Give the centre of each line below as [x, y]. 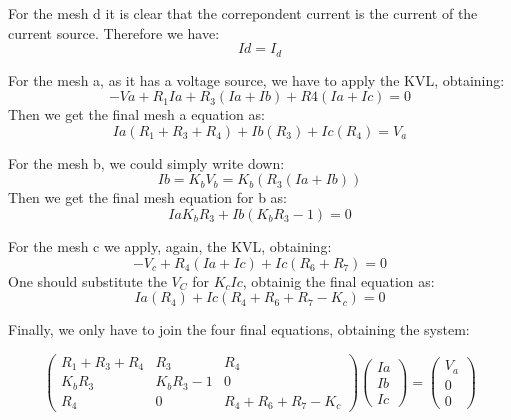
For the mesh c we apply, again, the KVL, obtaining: [170, 246]
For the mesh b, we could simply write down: [146, 162]
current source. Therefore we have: [114, 32]
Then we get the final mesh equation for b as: [148, 197]
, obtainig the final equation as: [338, 280]
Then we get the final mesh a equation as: [136, 114]
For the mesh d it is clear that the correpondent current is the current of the [243, 13]
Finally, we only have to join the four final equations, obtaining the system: [239, 329]
